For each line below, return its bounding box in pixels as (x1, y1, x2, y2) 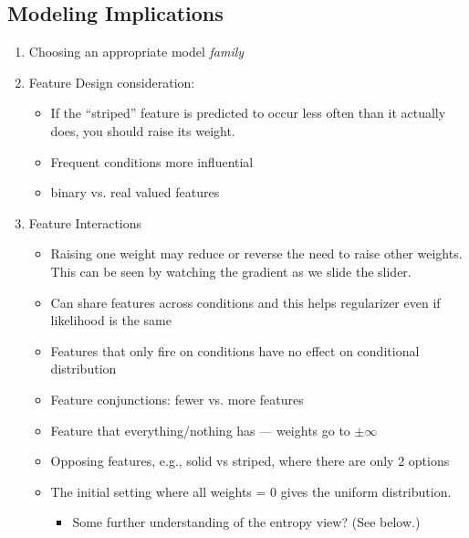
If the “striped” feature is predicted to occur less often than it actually (50, 103, 446, 122)
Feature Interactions (28, 213, 142, 232)
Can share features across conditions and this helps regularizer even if (50, 292, 441, 311)
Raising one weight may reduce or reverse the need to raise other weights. (50, 244, 463, 263)
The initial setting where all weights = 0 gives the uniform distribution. (50, 481, 452, 501)
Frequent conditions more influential (50, 152, 254, 171)
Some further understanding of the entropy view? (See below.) (72, 512, 421, 532)
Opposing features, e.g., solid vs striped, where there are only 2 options (50, 451, 450, 470)
